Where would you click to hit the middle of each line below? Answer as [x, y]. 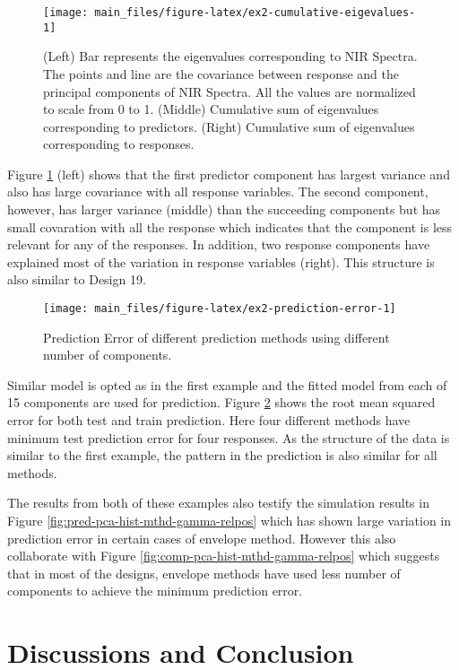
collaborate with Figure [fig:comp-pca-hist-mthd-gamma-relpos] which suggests [224, 556]
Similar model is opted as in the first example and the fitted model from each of [227, 384]
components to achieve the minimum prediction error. [155, 591]
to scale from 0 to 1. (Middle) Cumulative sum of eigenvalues [211, 109]
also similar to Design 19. [77, 279]
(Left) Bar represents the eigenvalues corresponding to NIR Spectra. [230, 56]
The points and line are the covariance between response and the [221, 73]
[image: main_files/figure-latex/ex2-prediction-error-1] [220, 309]
